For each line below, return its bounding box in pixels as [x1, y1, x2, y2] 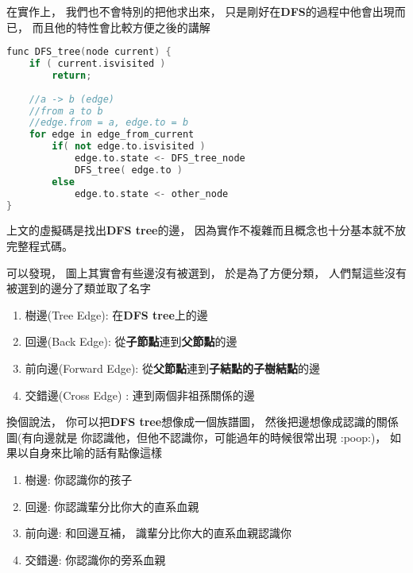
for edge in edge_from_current [29, 129, 195, 141]
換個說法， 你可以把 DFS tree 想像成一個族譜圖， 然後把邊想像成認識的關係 [6, 413, 399, 430]
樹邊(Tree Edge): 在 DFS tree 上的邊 [25, 306, 208, 323]
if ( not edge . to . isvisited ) [52, 141, 206, 153]
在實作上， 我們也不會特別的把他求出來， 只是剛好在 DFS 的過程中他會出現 [6, 3, 395, 19]
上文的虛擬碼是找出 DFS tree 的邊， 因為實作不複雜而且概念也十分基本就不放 [6, 222, 407, 238]
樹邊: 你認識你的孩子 [25, 470, 133, 487]
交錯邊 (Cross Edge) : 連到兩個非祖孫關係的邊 [25, 386, 255, 403]
